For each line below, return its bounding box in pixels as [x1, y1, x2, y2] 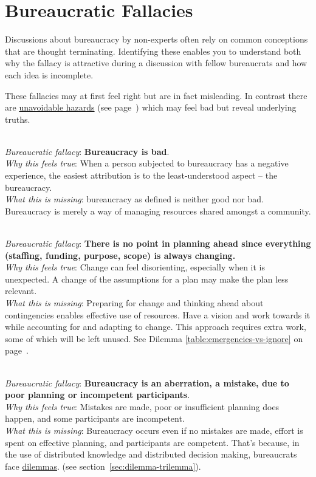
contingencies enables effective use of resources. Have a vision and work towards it [5, 308, 311, 321]
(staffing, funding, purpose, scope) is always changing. [5, 249, 236, 261]
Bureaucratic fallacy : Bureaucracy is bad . [5, 145, 170, 157]
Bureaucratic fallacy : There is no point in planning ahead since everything [5, 237, 311, 250]
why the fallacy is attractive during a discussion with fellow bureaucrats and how [5, 57, 307, 69]
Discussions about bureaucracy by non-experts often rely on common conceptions [5, 33, 308, 46]
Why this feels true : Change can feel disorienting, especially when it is [5, 261, 266, 273]
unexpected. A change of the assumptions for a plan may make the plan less [5, 272, 289, 285]
